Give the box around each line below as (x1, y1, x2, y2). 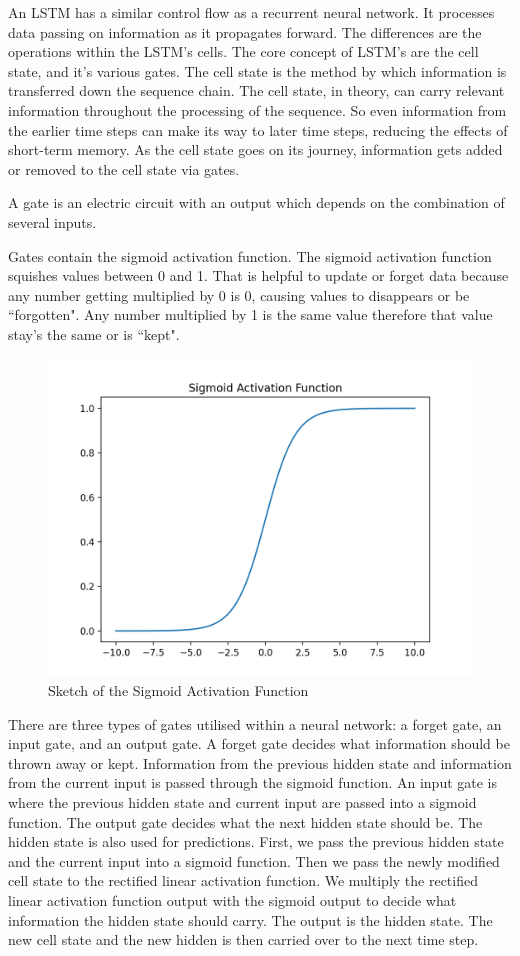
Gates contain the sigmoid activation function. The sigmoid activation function (8, 245, 492, 266)
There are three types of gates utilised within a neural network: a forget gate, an (8, 713, 502, 734)
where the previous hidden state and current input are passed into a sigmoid (8, 792, 477, 813)
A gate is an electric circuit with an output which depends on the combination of (8, 192, 505, 213)
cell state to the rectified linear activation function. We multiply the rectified (8, 870, 478, 891)
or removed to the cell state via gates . (8, 158, 240, 179)
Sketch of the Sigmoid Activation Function (48, 680, 309, 701)
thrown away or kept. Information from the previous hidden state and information (8, 752, 512, 773)
